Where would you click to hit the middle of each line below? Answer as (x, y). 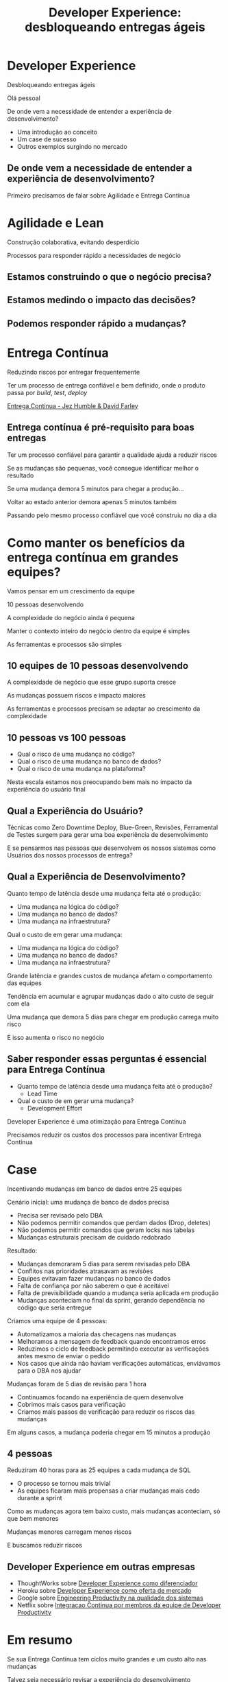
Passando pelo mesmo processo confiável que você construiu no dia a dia (112, 515)
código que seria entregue (54, 1307)
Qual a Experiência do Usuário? (75, 811)
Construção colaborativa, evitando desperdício (73, 242)
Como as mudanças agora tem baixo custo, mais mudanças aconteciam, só (114, 1511)
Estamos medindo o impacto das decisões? (102, 300)
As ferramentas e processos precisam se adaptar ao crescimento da (104, 709)
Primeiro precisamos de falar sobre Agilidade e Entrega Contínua (99, 195)
